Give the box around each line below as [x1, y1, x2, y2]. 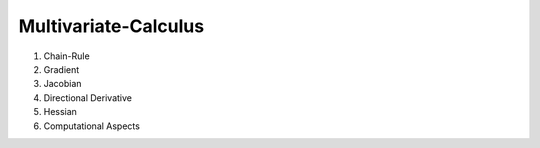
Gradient [43, 63, 80, 75]
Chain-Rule [43, 50, 90, 62]
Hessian [43, 106, 77, 118]
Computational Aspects [43, 120, 140, 132]
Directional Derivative [43, 91, 132, 104]
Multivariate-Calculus [18, 15, 205, 37]
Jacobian [43, 78, 82, 90]
